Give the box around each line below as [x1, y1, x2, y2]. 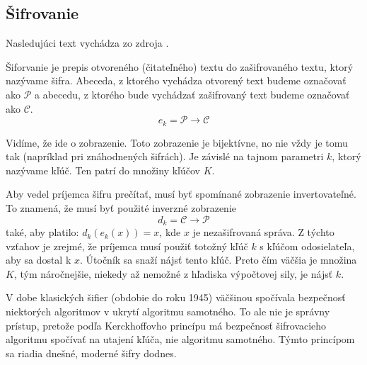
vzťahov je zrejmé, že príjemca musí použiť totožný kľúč [6, 238, 248, 253]
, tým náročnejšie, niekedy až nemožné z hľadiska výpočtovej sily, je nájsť [13, 266, 333, 281]
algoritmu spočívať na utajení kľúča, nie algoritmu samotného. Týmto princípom [6, 332, 355, 347]
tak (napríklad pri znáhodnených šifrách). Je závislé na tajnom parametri [6, 149, 324, 164]
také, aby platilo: [6, 225, 79, 240]
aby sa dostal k [6, 252, 71, 267]
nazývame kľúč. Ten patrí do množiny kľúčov [6, 162, 200, 177]
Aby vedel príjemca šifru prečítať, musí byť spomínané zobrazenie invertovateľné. [6, 186, 356, 201]
